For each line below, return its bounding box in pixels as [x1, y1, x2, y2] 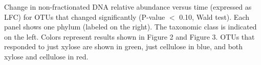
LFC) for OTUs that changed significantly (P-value [4, 11, 165, 22]
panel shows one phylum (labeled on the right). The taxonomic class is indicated [4, 21, 257, 32]
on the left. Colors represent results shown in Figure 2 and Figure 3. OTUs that [4, 31, 255, 42]
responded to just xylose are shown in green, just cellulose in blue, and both [4, 41, 243, 52]
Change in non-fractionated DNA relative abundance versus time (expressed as [4, 2, 252, 12]
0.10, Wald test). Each [179, 11, 250, 22]
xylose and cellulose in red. [4, 51, 89, 61]
